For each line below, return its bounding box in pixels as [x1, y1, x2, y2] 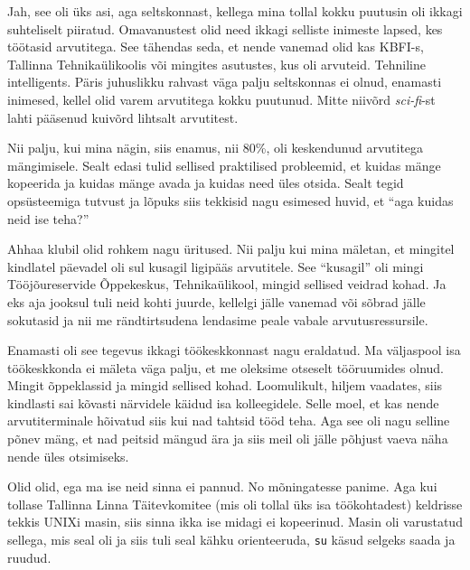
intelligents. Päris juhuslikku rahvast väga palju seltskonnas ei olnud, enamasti [7, 72, 442, 91]
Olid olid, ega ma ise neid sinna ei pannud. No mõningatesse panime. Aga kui [7, 477, 437, 496]
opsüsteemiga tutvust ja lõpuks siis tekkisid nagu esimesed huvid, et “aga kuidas [7, 191, 454, 210]
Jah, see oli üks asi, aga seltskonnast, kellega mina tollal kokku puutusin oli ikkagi [7, 2, 463, 20]
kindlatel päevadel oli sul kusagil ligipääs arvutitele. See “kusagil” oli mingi [7, 257, 424, 276]
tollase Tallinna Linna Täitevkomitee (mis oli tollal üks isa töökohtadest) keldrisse [7, 494, 463, 513]
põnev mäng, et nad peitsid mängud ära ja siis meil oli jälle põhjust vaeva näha [7, 429, 448, 448]
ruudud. [7, 547, 52, 566]
